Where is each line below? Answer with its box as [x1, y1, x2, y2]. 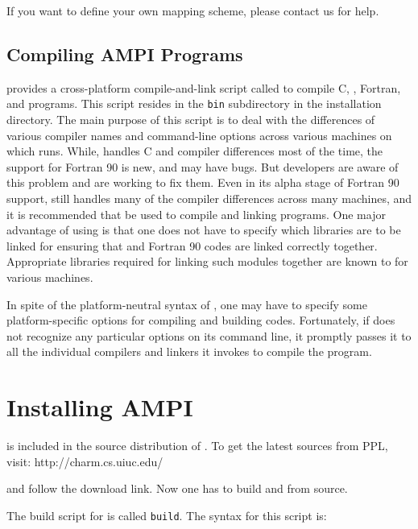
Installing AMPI [6, 391, 193, 424]
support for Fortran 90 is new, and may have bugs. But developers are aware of [6, 158, 399, 175]
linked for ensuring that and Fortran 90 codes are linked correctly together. [6, 237, 378, 254]
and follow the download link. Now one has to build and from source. [6, 480, 348, 497]
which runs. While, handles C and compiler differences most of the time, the [6, 143, 383, 159]
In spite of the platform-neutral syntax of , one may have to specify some [6, 295, 367, 312]
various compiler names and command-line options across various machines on [6, 126, 392, 143]
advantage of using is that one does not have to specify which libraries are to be [6, 221, 401, 238]
